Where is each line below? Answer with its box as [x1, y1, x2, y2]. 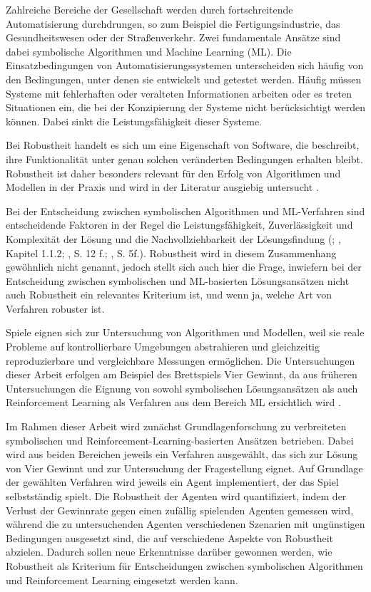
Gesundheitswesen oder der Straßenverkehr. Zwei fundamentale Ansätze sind [6, 30, 341, 45]
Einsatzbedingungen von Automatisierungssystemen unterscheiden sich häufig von [6, 58, 364, 73]
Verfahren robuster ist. [6, 301, 105, 316]
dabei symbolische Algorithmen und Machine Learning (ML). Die [6, 43, 292, 58]
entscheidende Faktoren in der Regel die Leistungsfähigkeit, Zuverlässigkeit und [6, 217, 353, 232]
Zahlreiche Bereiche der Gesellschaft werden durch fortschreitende [6, 2, 293, 16]
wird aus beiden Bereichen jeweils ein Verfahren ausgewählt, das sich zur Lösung [6, 447, 358, 462]
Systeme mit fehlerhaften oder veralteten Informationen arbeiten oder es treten [6, 85, 352, 100]
